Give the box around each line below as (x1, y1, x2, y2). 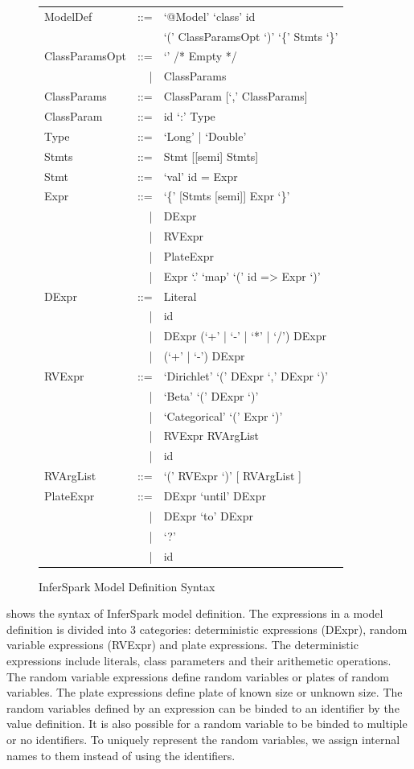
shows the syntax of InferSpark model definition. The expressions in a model (6, 605, 383, 622)
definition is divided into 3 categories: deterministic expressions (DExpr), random (6, 620, 408, 637)
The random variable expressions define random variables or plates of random (6, 668, 389, 685)
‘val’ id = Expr (163, 167, 238, 184)
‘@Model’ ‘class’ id (163, 7, 256, 24)
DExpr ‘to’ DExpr (163, 507, 253, 524)
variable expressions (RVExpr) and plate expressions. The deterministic (6, 636, 359, 653)
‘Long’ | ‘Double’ (163, 127, 247, 144)
